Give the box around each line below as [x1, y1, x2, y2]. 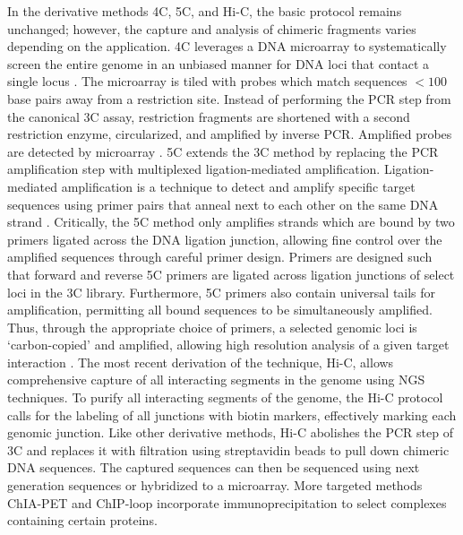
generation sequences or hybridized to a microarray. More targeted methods [7, 476, 423, 495]
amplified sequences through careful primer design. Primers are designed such [7, 247, 433, 266]
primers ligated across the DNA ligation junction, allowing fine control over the [7, 229, 442, 248]
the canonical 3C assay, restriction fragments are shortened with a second [7, 107, 410, 125]
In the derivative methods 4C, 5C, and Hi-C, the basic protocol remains [7, 2, 402, 20]
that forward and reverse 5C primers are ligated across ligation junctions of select [7, 264, 455, 283]
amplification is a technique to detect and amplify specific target [61, 177, 416, 195]
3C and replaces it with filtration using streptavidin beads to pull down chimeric [7, 440, 450, 459]
